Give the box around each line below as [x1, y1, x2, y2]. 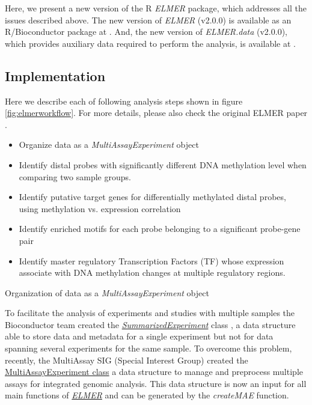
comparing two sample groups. [19, 170, 131, 183]
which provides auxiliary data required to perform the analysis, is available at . [5, 37, 296, 49]
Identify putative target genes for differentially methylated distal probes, [19, 190, 286, 203]
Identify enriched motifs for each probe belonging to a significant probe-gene [19, 222, 301, 235]
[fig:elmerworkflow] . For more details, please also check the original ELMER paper [5, 106, 308, 119]
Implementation [5, 66, 106, 85]
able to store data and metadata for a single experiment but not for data [5, 330, 274, 343]
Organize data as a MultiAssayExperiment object [19, 138, 199, 151]
